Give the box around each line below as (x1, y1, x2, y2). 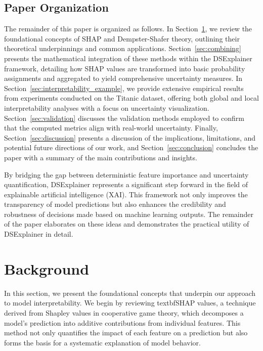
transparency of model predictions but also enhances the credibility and (4, 199, 226, 209)
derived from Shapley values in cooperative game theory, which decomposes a (4, 307, 244, 318)
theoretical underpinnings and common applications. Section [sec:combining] (4, 43, 241, 54)
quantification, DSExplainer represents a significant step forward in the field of (4, 179, 248, 190)
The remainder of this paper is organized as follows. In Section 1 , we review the (4, 23, 252, 34)
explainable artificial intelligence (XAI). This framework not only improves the (4, 189, 248, 199)
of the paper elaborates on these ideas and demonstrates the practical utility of (4, 218, 249, 229)
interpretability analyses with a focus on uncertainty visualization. (4, 102, 209, 113)
